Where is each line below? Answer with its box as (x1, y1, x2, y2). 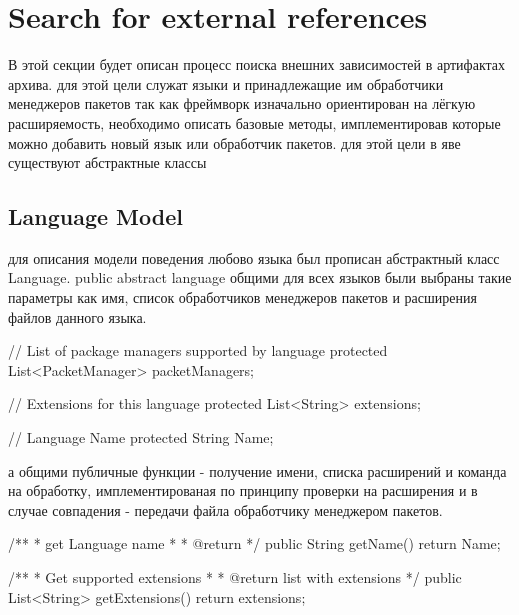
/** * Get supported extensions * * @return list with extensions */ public (8, 567, 462, 588)
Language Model (8, 201, 183, 232)
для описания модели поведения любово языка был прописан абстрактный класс (8, 247, 500, 268)
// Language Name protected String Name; (8, 427, 274, 448)
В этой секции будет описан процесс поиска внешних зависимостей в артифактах (8, 54, 506, 75)
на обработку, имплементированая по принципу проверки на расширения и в (8, 480, 478, 501)
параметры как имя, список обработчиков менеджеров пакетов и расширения (8, 287, 477, 308)
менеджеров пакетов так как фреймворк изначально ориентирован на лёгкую (8, 93, 476, 114)
